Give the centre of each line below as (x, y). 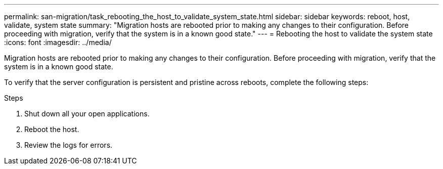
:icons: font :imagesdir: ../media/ (58, 42)
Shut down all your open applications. (87, 114)
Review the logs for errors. (69, 145)
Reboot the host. (52, 129)
